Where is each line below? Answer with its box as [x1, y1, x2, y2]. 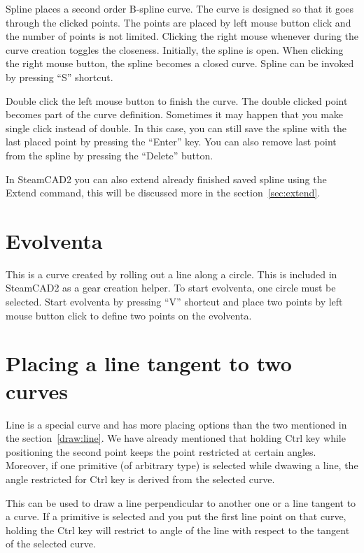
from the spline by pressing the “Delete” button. [6, 148, 213, 162]
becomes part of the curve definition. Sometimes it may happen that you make [6, 107, 344, 122]
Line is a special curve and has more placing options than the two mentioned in [6, 417, 347, 431]
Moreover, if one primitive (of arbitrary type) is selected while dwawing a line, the [6, 458, 358, 473]
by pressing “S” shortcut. [6, 69, 113, 84]
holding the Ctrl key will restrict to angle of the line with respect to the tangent [6, 522, 350, 537]
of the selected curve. [6, 536, 96, 551]
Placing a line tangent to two [6, 349, 292, 378]
